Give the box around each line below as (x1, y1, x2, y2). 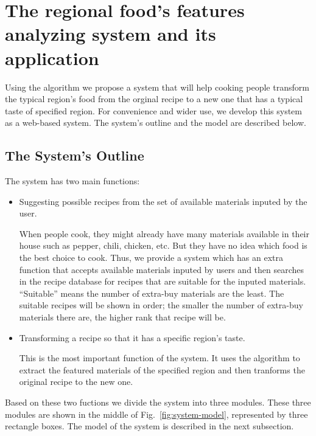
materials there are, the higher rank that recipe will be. (19, 311, 226, 324)
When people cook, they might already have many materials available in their (19, 227, 309, 240)
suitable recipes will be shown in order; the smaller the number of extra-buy (19, 299, 303, 311)
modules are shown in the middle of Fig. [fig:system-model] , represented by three (5, 407, 308, 420)
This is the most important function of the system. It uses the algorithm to (19, 351, 300, 364)
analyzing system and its (5, 21, 216, 46)
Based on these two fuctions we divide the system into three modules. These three (5, 395, 311, 408)
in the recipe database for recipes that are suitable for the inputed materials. (19, 275, 306, 288)
